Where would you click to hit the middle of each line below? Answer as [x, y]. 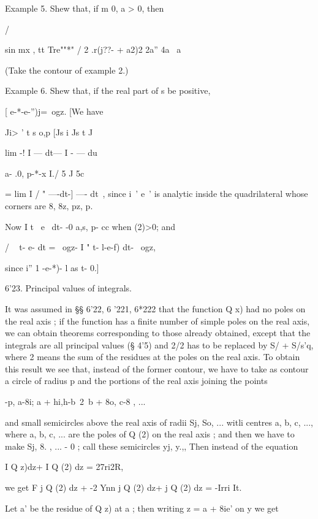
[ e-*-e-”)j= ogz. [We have [54, 111]
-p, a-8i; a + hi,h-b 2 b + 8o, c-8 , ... [75, 402]
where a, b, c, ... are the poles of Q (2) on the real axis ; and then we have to [150, 434]
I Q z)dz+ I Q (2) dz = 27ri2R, [64, 467]
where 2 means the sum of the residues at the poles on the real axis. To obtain [153, 357]
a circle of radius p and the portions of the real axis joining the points [136, 381]
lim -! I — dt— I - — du [51, 152]
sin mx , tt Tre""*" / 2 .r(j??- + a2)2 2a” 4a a [93, 49]
